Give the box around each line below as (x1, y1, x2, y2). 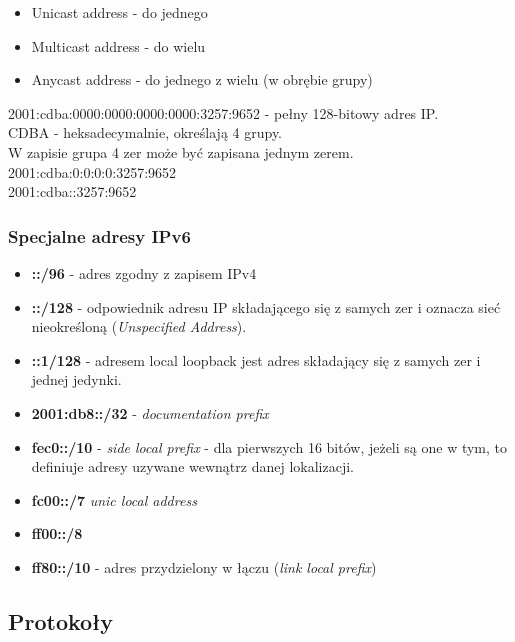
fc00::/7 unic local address (31, 489, 197, 510)
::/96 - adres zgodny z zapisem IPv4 (31, 262, 257, 283)
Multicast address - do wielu (31, 35, 206, 56)
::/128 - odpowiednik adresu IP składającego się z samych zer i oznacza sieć (31, 296, 501, 317)
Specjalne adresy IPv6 (8, 223, 191, 248)
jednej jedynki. (31, 369, 122, 390)
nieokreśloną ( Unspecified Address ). (31, 316, 247, 337)
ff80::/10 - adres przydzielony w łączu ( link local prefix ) (31, 556, 377, 577)
